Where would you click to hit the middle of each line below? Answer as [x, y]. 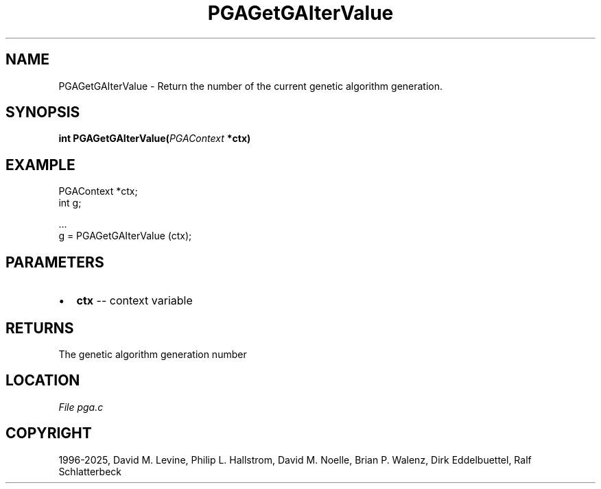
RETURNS [40, 328]
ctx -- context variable [134, 301]
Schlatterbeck [90, 471]
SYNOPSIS [43, 112]
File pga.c [81, 407]
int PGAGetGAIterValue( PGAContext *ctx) [155, 139]
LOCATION [43, 381]
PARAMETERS [55, 262]
